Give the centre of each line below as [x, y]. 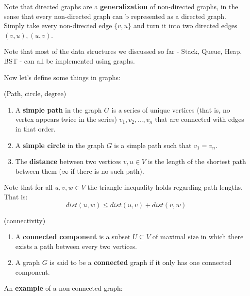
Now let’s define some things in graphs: [62, 77]
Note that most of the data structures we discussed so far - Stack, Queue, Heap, [123, 51]
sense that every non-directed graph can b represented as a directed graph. [115, 16]
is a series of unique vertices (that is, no [171, 109]
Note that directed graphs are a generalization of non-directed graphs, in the [121, 6]
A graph [28, 262]
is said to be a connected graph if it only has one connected [141, 262]
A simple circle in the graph [60, 145]
